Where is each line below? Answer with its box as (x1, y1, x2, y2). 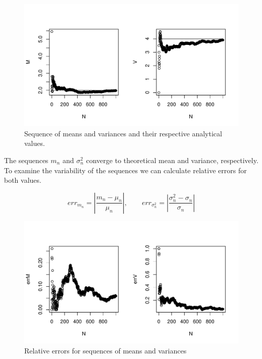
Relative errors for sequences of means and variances (24, 345, 187, 355)
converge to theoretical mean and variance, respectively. (86, 155, 258, 165)
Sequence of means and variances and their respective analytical (24, 128, 222, 138)
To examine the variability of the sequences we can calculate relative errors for (4, 165, 247, 175)
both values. (4, 175, 41, 185)
